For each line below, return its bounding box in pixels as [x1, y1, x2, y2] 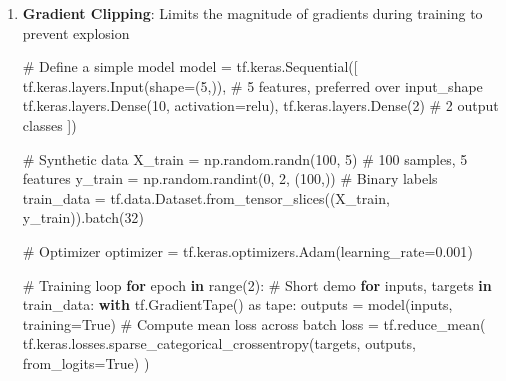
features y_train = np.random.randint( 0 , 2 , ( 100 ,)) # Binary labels [22, 168, 438, 189]
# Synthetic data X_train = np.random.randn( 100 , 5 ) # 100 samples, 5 [22, 148, 468, 169]
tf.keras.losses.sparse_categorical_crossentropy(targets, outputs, [22, 333, 416, 354]
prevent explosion [22, 22, 130, 43]
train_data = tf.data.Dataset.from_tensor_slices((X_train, [22, 187, 390, 208]
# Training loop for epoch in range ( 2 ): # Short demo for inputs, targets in [22, 274, 492, 295]
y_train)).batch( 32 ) [22, 207, 144, 228]
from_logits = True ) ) [22, 352, 150, 373]
